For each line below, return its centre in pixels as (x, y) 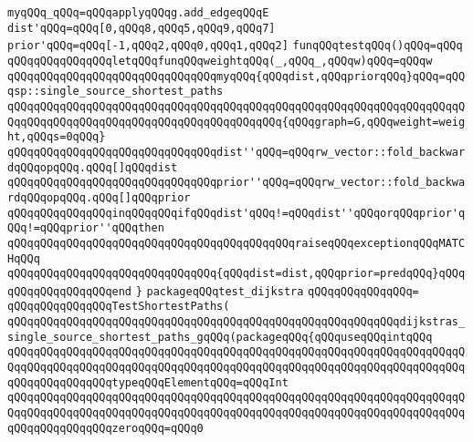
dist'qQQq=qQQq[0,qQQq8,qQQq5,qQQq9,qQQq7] (142, 28)
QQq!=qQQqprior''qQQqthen (86, 228)
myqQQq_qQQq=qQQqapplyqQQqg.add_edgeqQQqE (138, 13)
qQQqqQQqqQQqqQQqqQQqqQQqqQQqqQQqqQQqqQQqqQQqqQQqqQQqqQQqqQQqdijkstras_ (236, 322)
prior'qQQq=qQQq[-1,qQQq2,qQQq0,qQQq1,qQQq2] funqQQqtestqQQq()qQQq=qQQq (235, 46)
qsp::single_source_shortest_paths (116, 92)
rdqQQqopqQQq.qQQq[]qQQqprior (99, 197)
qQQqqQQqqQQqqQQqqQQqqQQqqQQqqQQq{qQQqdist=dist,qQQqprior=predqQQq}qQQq (236, 274)
